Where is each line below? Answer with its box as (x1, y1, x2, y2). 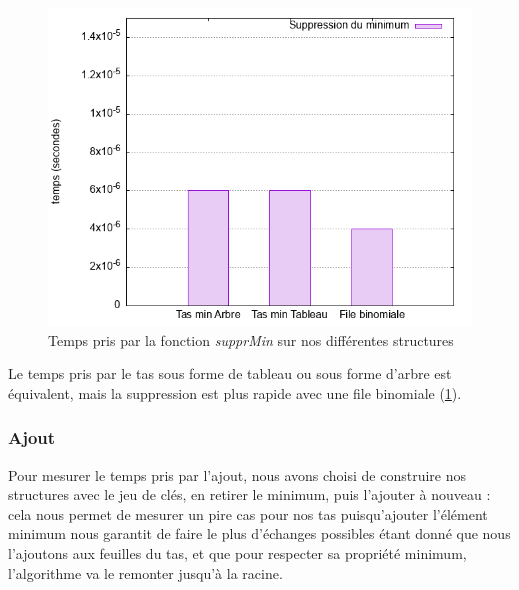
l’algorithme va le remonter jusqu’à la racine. (8, 562, 283, 583)
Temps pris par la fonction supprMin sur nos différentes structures (48, 329, 454, 350)
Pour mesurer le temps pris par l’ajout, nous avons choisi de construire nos (8, 464, 467, 485)
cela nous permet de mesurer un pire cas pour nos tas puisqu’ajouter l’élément (8, 503, 488, 524)
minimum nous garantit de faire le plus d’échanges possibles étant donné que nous (8, 523, 511, 544)
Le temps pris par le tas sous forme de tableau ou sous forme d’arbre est (8, 363, 452, 384)
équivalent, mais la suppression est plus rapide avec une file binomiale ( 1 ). (8, 382, 462, 403)
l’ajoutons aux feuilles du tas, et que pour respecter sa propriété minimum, (8, 542, 467, 563)
